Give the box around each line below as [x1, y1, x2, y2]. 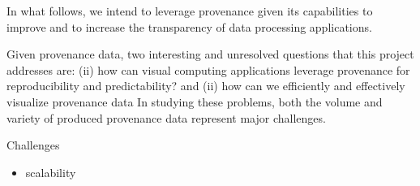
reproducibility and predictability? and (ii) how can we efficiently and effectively [6, 77, 405, 94]
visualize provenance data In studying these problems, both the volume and [6, 93, 383, 110]
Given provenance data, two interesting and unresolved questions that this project [6, 45, 414, 63]
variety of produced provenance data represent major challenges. [6, 109, 326, 126]
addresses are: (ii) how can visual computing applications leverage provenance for [6, 61, 410, 78]
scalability [25, 163, 76, 180]
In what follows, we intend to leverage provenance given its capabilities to [6, 2, 373, 19]
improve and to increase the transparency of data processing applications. [6, 18, 372, 35]
